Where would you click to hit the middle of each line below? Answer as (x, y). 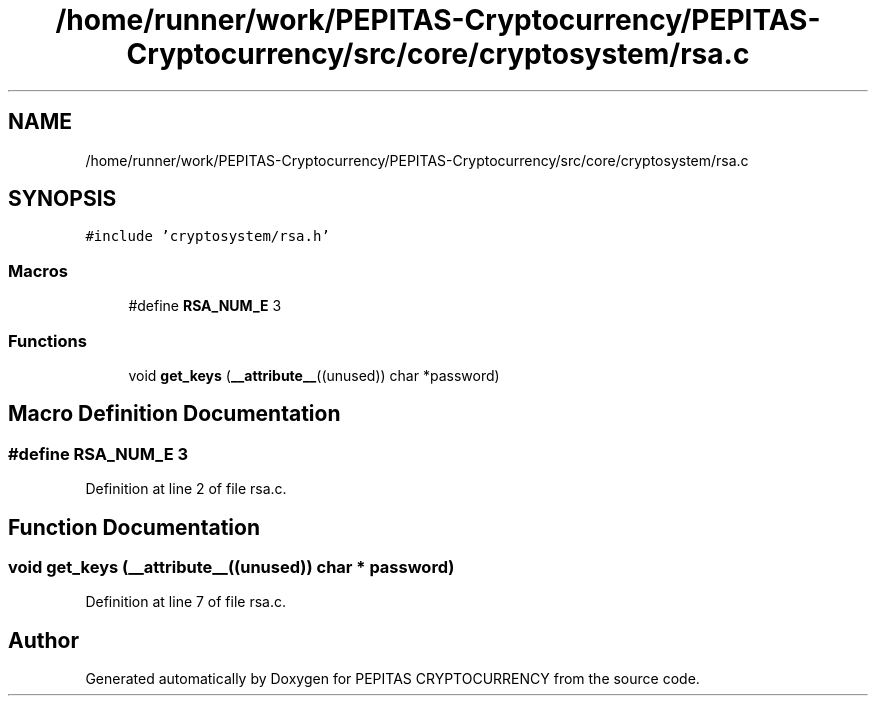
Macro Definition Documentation (174, 414)
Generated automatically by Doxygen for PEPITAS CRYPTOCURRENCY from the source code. (392, 679)
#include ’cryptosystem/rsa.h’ (207, 236)
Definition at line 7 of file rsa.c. (186, 602)
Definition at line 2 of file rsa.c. (186, 489)
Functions (47, 340)
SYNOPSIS (62, 199)
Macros (38, 270)
